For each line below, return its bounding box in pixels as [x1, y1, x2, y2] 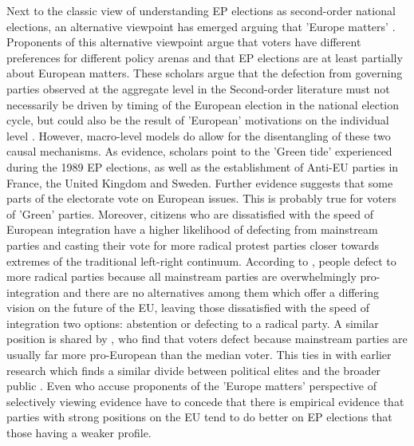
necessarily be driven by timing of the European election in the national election [6, 96, 400, 112]
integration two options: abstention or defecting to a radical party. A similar [6, 314, 379, 331]
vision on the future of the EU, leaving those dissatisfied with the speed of [6, 299, 369, 316]
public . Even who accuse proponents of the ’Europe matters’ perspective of [6, 377, 377, 394]
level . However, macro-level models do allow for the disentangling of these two [6, 127, 391, 144]
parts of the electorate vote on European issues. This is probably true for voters [6, 190, 396, 207]
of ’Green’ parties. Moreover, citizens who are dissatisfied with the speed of [6, 205, 374, 222]
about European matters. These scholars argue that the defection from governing [6, 65, 403, 81]
